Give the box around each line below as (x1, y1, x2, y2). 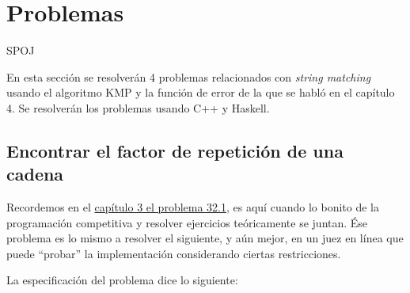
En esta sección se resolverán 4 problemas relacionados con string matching (6, 68, 371, 85)
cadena (6, 162, 64, 186)
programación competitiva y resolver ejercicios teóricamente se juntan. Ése (6, 214, 368, 230)
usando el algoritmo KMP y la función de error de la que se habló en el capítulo (6, 84, 395, 101)
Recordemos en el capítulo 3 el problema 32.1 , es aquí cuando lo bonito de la (6, 199, 379, 215)
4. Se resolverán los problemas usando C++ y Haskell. (6, 99, 270, 116)
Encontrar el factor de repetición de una (6, 138, 344, 162)
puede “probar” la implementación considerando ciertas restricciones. (6, 245, 341, 261)
